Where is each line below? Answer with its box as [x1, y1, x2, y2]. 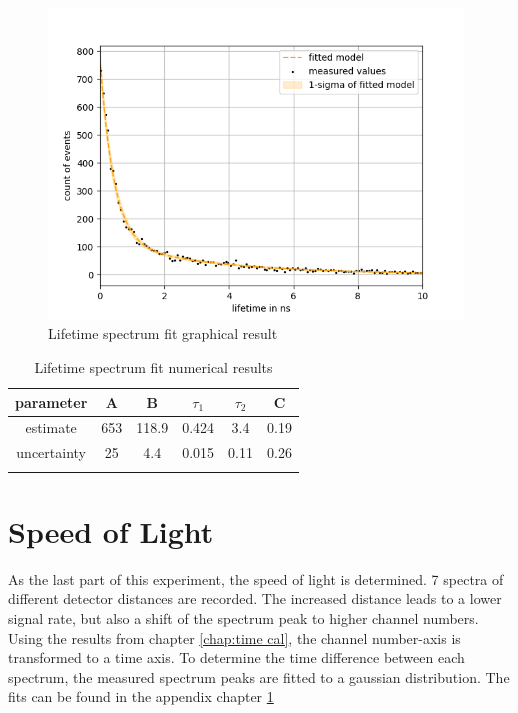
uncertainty [16, 442, 86, 463]
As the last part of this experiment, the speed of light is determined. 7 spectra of [8, 568, 504, 589]
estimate [25, 417, 77, 438]
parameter [15, 391, 88, 412]
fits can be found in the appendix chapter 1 [8, 686, 274, 707]
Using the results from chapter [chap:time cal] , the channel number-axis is [8, 627, 461, 648]
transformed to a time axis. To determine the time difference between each [8, 647, 465, 668]
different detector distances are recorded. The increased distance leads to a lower [8, 588, 502, 609]
